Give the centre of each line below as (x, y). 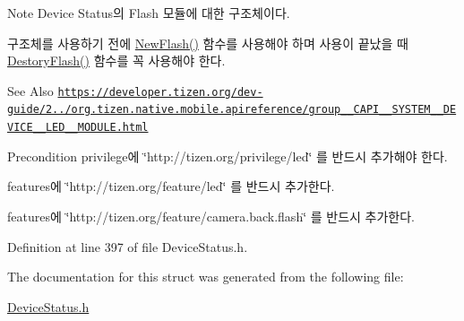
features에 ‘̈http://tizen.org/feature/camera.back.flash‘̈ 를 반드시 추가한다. (211, 216)
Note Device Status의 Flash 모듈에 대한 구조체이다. (149, 13)
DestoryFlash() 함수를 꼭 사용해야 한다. (116, 61)
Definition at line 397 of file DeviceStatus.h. (128, 246)
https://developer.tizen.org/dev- (160, 92)
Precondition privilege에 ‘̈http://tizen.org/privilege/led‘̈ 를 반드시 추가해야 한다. (228, 156)
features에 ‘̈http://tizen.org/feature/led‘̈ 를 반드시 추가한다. (171, 186)
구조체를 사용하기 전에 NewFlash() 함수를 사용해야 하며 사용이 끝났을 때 (208, 43)
